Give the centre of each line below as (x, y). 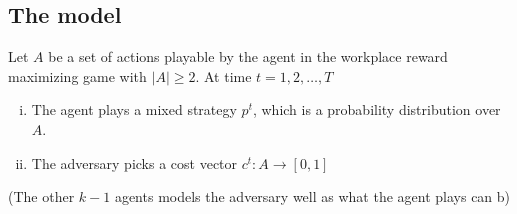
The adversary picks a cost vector (134, 162)
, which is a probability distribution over (376, 109)
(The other (41, 196)
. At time (223, 75)
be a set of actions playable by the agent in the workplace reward (248, 56)
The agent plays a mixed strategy (134, 109)
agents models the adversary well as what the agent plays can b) (312, 196)
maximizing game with (77, 75)
